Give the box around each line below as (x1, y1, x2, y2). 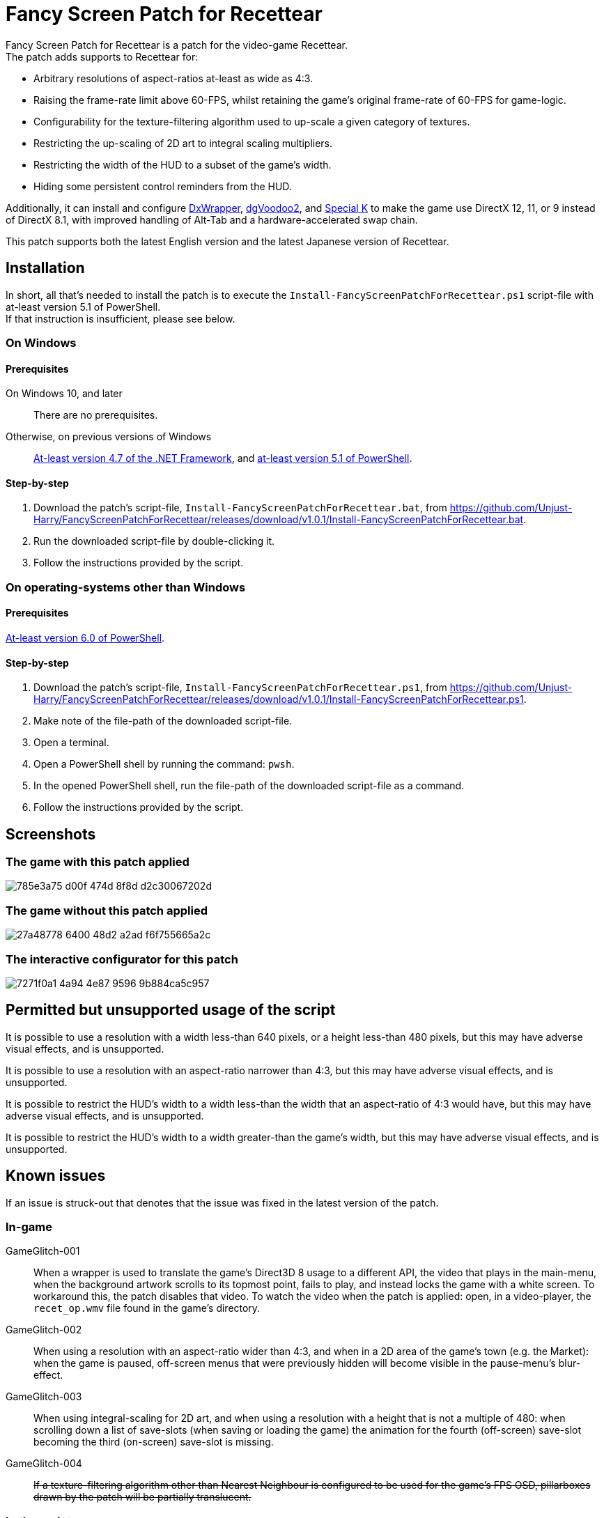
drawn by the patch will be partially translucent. (33, 1491, 251, 1503)
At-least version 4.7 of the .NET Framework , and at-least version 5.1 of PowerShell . (33, 452, 412, 465)
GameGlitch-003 (6, 1391, 82, 1403)
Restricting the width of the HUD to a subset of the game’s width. (33, 158, 332, 171)
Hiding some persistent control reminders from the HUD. (33, 180, 292, 192)
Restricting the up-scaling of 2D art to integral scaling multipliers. (33, 137, 333, 149)
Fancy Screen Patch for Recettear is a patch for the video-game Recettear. (6, 38, 348, 51)
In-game (6, 1220, 52, 1234)
